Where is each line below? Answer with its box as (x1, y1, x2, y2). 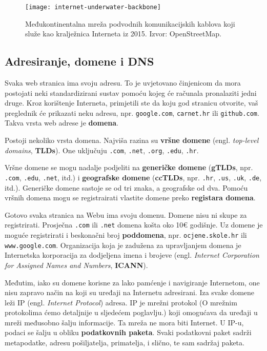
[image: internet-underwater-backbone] (25, 4, 161, 11)
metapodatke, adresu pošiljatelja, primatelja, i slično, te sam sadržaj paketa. (5, 337, 244, 348)
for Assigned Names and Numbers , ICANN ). (5, 259, 148, 270)
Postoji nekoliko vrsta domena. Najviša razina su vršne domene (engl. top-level (5, 135, 259, 146)
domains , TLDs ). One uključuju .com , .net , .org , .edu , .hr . (5, 144, 199, 155)
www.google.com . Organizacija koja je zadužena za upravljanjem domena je (5, 239, 241, 250)
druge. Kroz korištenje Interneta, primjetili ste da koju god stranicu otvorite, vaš (5, 97, 258, 108)
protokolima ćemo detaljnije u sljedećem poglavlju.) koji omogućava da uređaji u (5, 307, 258, 318)
